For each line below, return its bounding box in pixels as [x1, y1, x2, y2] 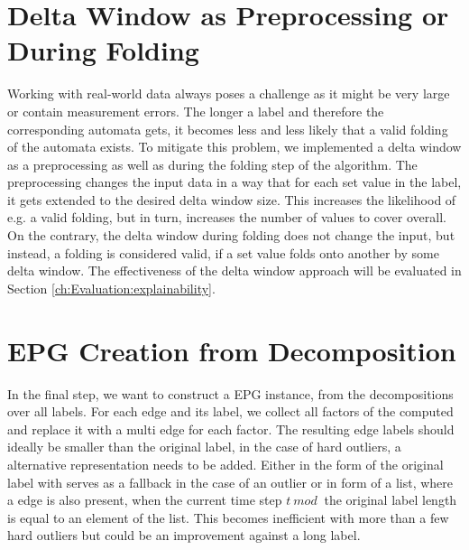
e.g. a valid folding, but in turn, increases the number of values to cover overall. [7, 208, 446, 227]
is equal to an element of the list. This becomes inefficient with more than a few [7, 508, 449, 527]
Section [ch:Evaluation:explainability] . [7, 278, 216, 297]
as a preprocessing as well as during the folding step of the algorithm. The [7, 154, 418, 173]
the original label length [324, 490, 457, 509]
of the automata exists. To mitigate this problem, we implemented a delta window [7, 137, 462, 156]
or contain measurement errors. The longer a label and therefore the [7, 101, 384, 120]
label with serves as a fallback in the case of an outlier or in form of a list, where [7, 472, 454, 491]
